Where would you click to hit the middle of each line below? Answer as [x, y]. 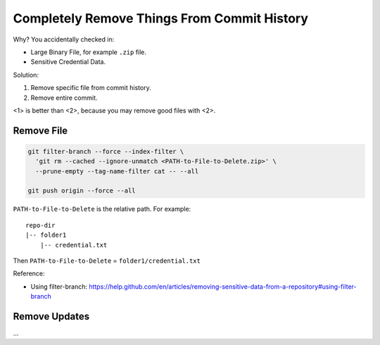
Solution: [26, 74]
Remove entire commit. [64, 98]
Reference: [29, 273]
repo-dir [40, 225]
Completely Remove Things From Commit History [161, 18]
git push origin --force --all [82, 191]
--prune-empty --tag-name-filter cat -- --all [117, 171]
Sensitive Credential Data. [68, 62]
